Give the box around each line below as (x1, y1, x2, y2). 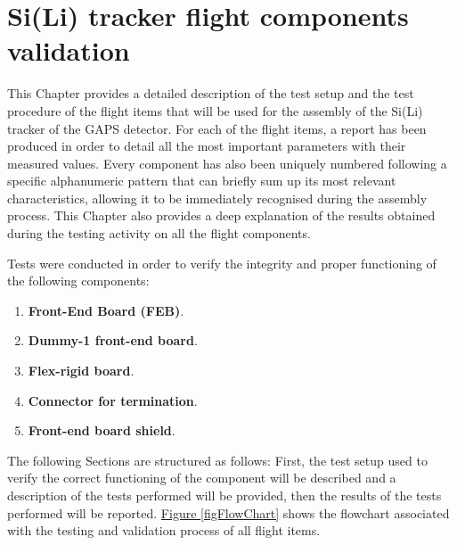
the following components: (7, 271, 150, 290)
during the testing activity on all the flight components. (7, 224, 311, 243)
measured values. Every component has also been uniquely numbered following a (7, 153, 447, 172)
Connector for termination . (28, 391, 198, 409)
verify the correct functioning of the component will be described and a (7, 468, 396, 487)
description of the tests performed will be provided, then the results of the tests (7, 486, 442, 504)
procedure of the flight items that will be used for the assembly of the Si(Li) (7, 101, 423, 120)
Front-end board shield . (28, 421, 175, 440)
